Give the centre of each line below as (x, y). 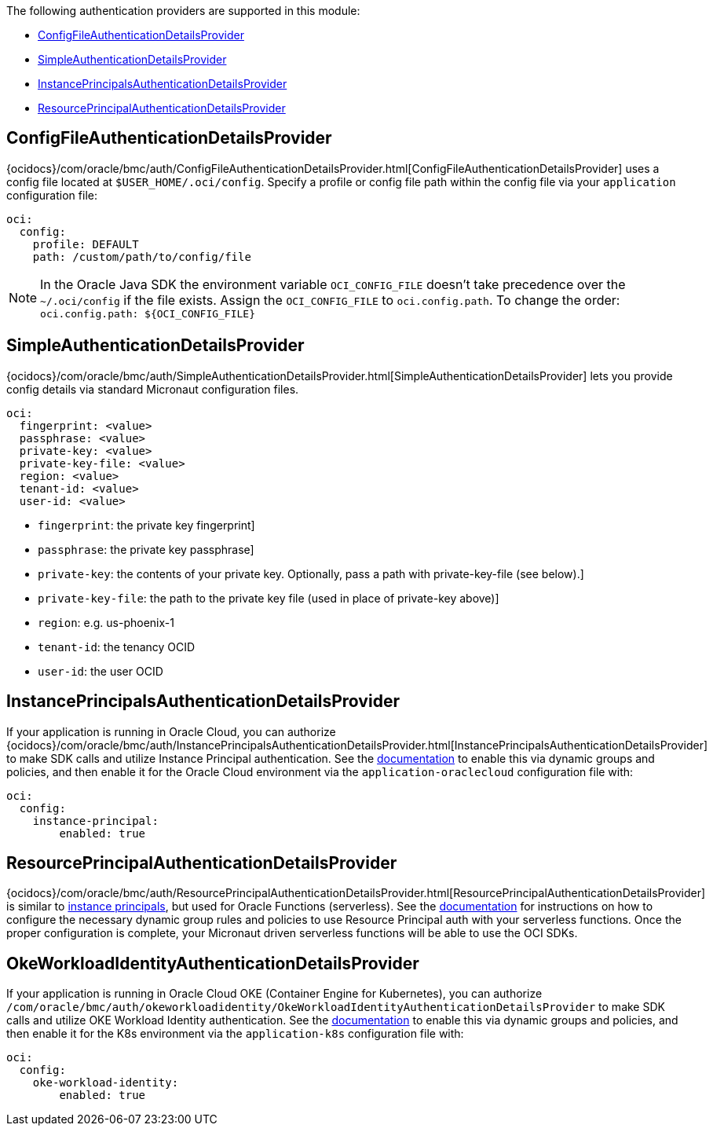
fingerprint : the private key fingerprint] (146, 525)
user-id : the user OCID (101, 671)
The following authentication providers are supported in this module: (183, 11)
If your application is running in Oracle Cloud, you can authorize (171, 731)
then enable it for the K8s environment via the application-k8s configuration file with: (235, 1034)
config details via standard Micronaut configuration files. (153, 389)
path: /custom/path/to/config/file (142, 256)
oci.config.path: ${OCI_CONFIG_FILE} (148, 313)
